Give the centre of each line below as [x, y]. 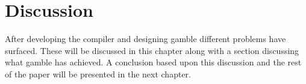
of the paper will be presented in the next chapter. [98, 73]
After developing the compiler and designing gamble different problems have [145, 39]
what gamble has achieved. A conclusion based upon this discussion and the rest [153, 62]
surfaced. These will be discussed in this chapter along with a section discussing [152, 50]
